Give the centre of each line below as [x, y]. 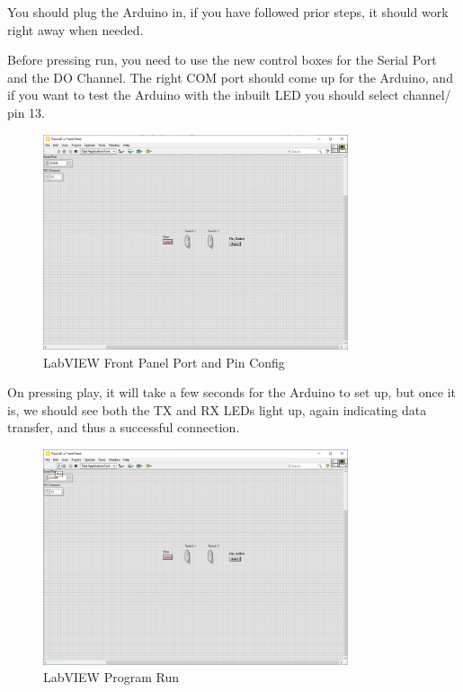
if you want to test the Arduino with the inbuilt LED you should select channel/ [229, 95]
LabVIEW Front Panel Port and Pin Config [164, 362]
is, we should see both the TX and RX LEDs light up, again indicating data [217, 409]
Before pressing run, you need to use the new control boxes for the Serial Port [222, 60]
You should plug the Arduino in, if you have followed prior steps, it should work [228, 12]
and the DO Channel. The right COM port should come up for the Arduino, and [230, 77]
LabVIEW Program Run [111, 677]
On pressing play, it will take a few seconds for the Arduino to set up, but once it [232, 392]
